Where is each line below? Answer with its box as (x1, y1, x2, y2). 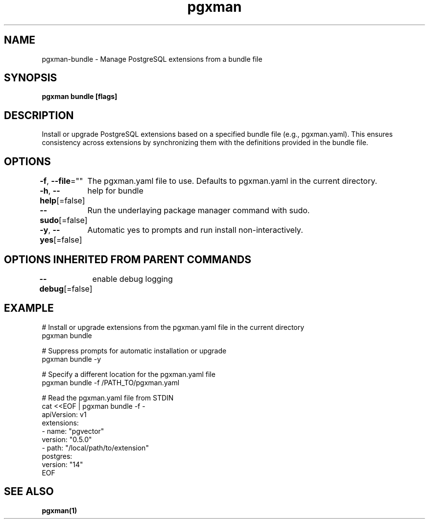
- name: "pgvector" (42, 426, 104, 435)
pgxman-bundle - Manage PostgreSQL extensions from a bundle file (42, 54, 262, 63)
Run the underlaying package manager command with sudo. (87, 205, 310, 216)
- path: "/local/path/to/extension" (42, 443, 149, 452)
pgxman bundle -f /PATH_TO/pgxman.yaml (42, 378, 180, 387)
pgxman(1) (42, 506, 77, 515)
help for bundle (87, 186, 143, 196)
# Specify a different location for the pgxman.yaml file (42, 370, 215, 378)
